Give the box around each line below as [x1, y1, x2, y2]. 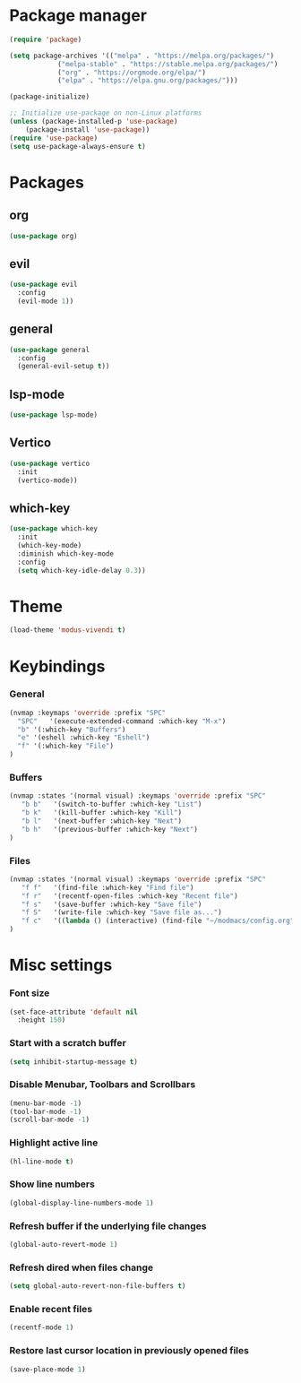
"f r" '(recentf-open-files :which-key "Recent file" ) [21, 891, 239, 901]
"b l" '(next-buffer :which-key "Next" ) [21, 817, 182, 825]
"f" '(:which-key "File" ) [17, 741, 115, 751]
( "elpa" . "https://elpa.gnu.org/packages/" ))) [56, 76, 239, 85]
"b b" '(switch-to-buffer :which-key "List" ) [21, 800, 202, 809]
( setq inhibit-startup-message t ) [9, 1057, 139, 1067]
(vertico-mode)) [17, 476, 78, 485]
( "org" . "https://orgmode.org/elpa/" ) [56, 68, 206, 77]
